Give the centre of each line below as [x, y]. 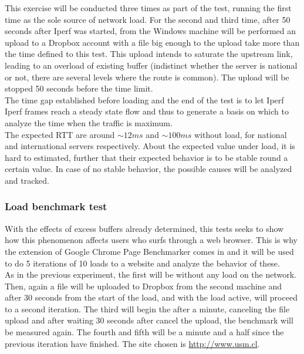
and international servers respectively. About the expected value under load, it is [150, 146]
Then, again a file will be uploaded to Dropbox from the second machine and [143, 286]
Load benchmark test [56, 206]
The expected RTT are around [60, 134]
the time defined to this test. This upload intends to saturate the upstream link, [149, 54]
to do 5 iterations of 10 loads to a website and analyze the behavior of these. [142, 263]
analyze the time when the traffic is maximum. [89, 122]
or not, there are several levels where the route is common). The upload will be [147, 77]
